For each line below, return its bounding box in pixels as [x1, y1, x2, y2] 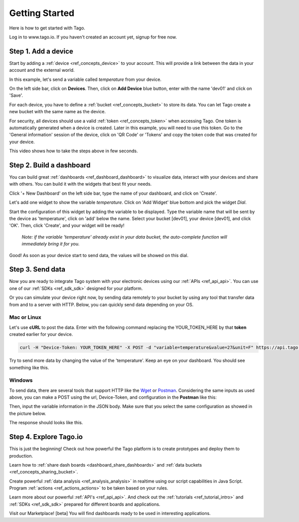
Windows [9, 377, 33, 384]
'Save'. [9, 92, 23, 98]
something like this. [9, 364, 49, 370]
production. [9, 453, 33, 459]
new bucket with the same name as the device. [9, 109, 106, 115]
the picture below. [9, 410, 46, 416]
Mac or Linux [9, 314, 42, 321]
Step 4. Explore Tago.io [9, 433, 83, 441]
